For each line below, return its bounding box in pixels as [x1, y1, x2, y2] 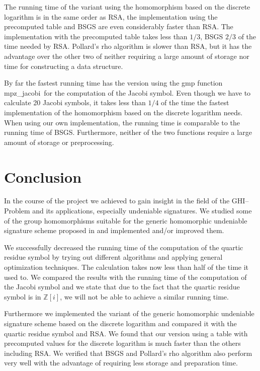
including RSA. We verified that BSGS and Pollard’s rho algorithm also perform [4, 347, 252, 358]
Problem [4, 205, 30, 216]
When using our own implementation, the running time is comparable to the [4, 117, 240, 127]
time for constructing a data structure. [4, 60, 123, 71]
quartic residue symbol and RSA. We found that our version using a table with [4, 328, 248, 338]
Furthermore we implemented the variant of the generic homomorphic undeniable [4, 308, 254, 319]
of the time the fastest [161, 97, 229, 108]
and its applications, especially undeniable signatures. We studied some [32, 205, 252, 216]
